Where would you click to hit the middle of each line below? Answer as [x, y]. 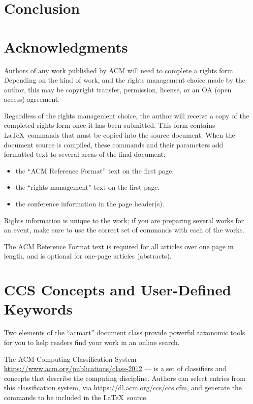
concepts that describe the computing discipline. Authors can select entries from [125, 378]
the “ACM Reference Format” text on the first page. [95, 170]
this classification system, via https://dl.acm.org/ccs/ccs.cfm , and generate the [123, 388]
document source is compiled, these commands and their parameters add [114, 144]
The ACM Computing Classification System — [75, 359]
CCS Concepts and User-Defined [118, 290]
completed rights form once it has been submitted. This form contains [110, 125]
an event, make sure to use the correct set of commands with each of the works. [124, 230]
